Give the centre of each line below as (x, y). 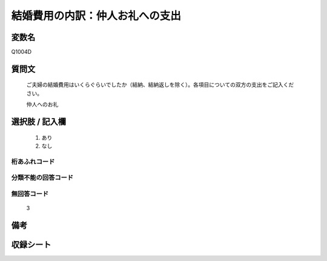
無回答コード (30, 194)
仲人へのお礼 (42, 104)
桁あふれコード (33, 162)
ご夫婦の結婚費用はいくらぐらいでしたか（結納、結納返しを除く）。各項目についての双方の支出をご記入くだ (160, 85)
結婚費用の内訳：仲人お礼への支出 (96, 16)
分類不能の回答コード (42, 177)
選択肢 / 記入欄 (39, 122)
